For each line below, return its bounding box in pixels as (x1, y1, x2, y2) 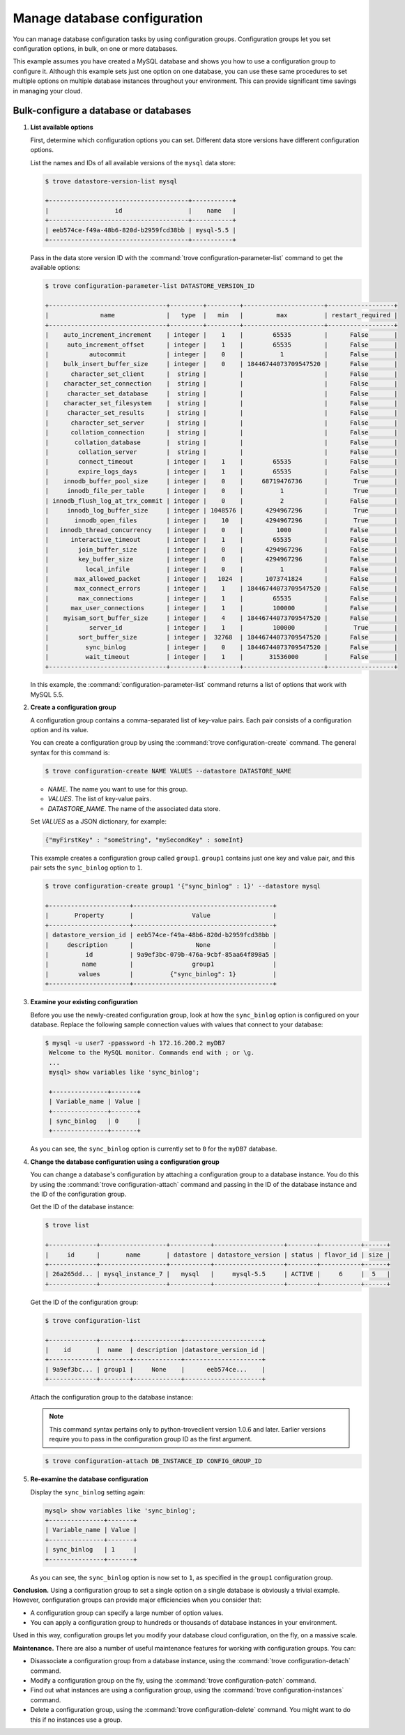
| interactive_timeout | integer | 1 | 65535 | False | (45, 536, 398, 544)
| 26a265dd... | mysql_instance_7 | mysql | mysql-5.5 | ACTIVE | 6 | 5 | (45, 1270, 390, 1278)
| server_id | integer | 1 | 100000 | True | (45, 623, 398, 631)
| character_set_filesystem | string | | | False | (45, 399, 398, 407)
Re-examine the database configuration (30, 1475, 148, 1483)
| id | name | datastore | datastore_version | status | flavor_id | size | (45, 1250, 390, 1259)
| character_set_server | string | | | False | (45, 418, 398, 427)
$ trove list (45, 1221, 90, 1229)
